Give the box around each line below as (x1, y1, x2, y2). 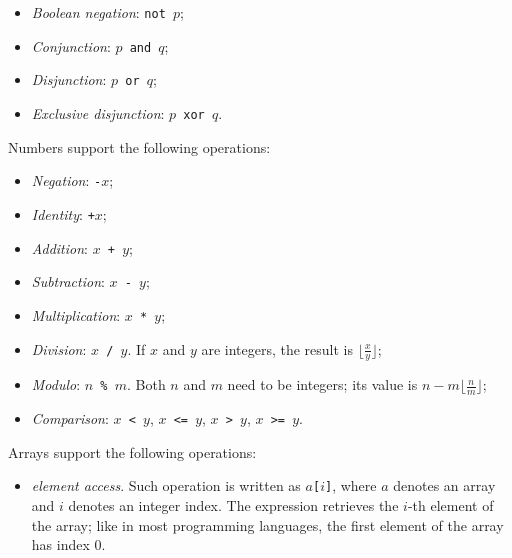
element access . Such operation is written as (31, 475, 301, 496)
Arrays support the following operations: (8, 441, 257, 462)
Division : (31, 338, 87, 359)
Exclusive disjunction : (31, 102, 165, 123)
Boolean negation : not (31, 2, 166, 22)
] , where (324, 475, 377, 496)
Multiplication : (31, 304, 121, 325)
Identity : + (31, 203, 95, 224)
